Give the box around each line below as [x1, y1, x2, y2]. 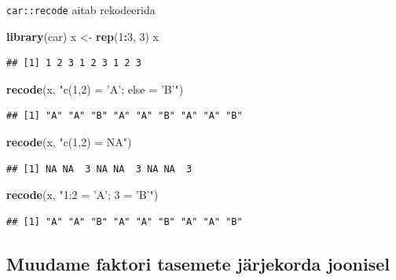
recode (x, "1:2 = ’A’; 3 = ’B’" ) [6, 186, 159, 203]
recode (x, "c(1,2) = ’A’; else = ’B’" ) [6, 80, 184, 97]
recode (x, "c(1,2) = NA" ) [6, 134, 132, 150]
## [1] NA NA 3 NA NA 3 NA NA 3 [6, 163, 192, 175]
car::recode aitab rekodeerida [6, 2, 156, 17]
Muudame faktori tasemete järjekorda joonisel [6, 251, 390, 275]
